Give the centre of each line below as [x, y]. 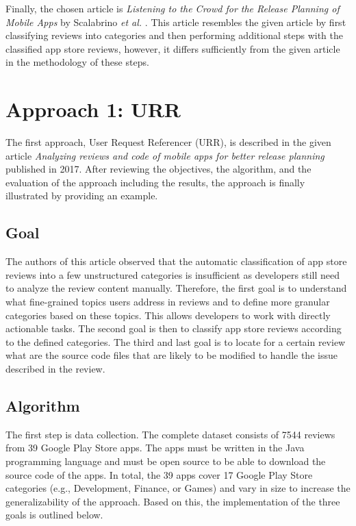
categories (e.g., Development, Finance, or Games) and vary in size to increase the [178, 488]
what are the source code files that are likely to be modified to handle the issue [171, 355]
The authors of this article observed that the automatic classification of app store [176, 261]
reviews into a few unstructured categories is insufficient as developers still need [173, 274]
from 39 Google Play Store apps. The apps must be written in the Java [155, 448]
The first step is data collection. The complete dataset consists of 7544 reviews [170, 434]
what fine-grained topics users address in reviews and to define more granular [168, 302]
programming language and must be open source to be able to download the [166, 461]
